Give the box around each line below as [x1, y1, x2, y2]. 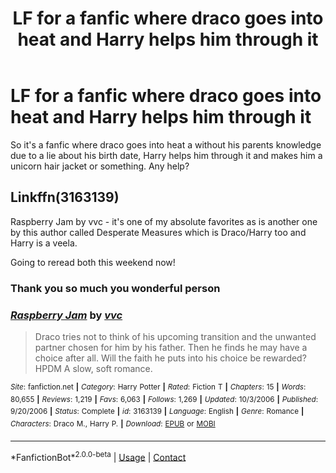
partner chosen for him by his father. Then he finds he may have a [34, 341, 308, 353]
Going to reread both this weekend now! [10, 256, 176, 268]
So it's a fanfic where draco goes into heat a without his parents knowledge [10, 138, 322, 151]
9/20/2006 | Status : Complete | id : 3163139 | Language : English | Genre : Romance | [10, 407, 305, 417]
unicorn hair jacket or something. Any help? [10, 160, 190, 172]
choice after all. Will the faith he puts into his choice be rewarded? [34, 352, 307, 364]
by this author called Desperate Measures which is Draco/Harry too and [10, 226, 307, 238]
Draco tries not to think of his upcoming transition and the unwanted [34, 330, 317, 342]
